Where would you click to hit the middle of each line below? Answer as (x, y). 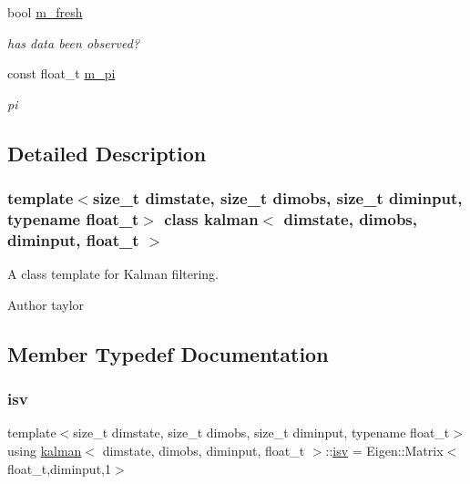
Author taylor (46, 304)
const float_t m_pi (61, 73)
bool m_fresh (45, 12)
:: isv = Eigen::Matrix (384, 450)
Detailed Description (107, 153)
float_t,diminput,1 (59, 468)
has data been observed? (74, 42)
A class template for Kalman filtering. (113, 274)
